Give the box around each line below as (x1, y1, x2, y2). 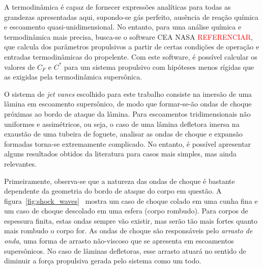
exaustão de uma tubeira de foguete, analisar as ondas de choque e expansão (4, 128, 243, 139)
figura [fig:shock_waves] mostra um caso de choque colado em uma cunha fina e (4, 195, 258, 206)
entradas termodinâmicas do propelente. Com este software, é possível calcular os (4, 51, 257, 62)
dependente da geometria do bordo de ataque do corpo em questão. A (4, 185, 222, 196)
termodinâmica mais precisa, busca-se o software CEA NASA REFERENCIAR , (4, 31, 253, 42)
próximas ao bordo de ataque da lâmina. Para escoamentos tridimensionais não (4, 108, 251, 119)
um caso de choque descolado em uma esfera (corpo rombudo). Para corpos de (4, 205, 248, 216)
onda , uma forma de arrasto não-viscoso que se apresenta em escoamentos (4, 235, 234, 246)
